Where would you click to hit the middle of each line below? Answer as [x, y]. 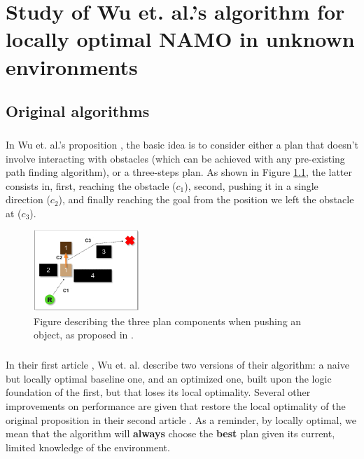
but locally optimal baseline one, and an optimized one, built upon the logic [169, 378]
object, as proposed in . [84, 335]
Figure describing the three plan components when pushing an [168, 321]
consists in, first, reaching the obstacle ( [91, 185]
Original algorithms [78, 111]
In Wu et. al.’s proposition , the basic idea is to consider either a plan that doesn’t [182, 144]
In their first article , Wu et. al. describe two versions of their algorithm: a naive [177, 365]
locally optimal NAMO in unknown [180, 39]
